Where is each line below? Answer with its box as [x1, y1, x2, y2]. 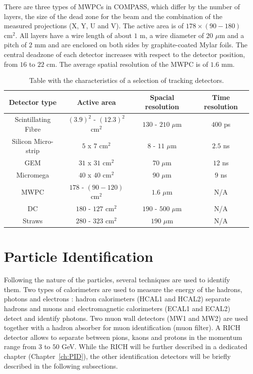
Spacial [150, 92, 174, 102]
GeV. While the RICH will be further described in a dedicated [61, 341, 248, 352]
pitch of [4, 39, 27, 50]
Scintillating [15, 114, 51, 124]
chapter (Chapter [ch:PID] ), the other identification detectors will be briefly [4, 351, 231, 361]
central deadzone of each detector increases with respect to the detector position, [4, 49, 245, 59]
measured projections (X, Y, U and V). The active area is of [4, 20, 184, 31]
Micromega [16, 169, 49, 179]
